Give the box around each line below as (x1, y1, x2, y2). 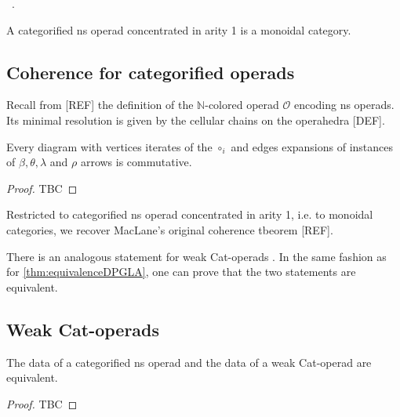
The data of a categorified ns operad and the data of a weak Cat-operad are (6, 354, 372, 370)
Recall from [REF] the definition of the (6, 96, 194, 113)
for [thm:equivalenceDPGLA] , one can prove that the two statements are (6, 263, 356, 280)
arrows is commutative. (80, 154, 192, 170)
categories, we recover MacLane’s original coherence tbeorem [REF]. (6, 221, 333, 238)
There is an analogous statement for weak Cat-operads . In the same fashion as (6, 248, 387, 264)
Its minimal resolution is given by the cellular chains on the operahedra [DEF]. (6, 111, 385, 128)
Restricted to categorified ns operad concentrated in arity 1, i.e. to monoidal (6, 206, 373, 223)
